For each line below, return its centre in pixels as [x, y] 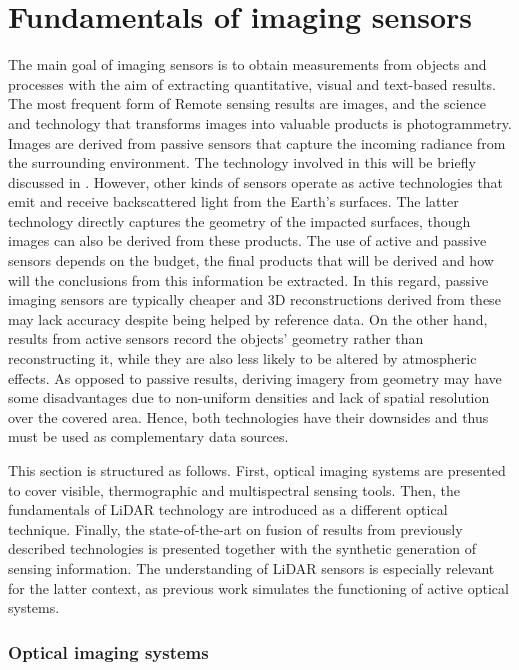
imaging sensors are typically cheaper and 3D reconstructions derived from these [254, 299]
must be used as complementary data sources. [148, 436]
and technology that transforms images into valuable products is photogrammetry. [260, 122]
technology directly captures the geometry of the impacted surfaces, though [239, 220]
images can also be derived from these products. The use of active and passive [247, 240]
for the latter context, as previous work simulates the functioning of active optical [258, 587]
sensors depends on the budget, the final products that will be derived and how [251, 260]
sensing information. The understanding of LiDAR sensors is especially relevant [251, 567]
